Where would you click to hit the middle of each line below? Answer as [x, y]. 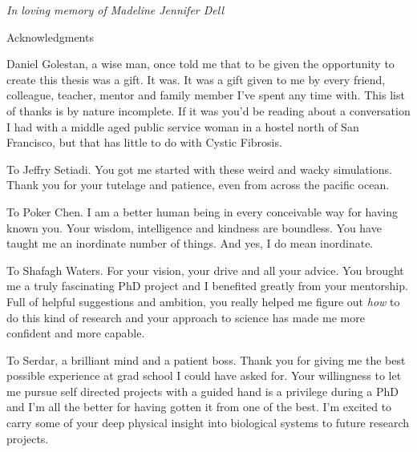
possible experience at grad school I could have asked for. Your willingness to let [204, 375]
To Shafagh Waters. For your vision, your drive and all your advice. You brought [205, 270]
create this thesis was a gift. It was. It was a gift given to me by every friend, [196, 79]
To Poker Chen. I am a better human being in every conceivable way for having [202, 211]
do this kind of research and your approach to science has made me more [186, 317]
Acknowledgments [50, 36]
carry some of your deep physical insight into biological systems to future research [208, 423]
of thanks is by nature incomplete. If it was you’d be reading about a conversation [208, 110]
